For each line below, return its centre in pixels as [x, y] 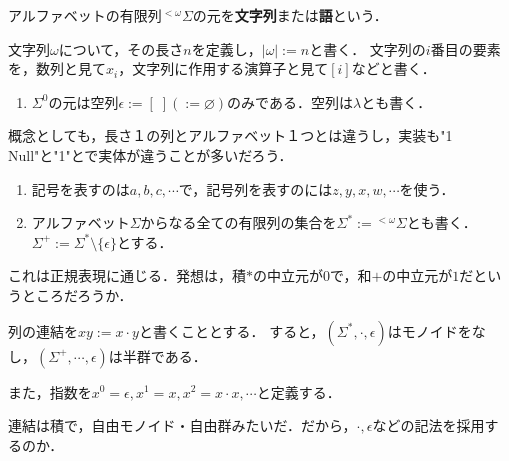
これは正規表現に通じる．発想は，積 [127, 275]
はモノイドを [429, 330]
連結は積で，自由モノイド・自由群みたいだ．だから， [182, 425]
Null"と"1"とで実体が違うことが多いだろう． [150, 154]
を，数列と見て [57, 68]
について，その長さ [121, 48]
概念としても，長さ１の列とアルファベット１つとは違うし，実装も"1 [230, 135]
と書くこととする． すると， [231, 330]
